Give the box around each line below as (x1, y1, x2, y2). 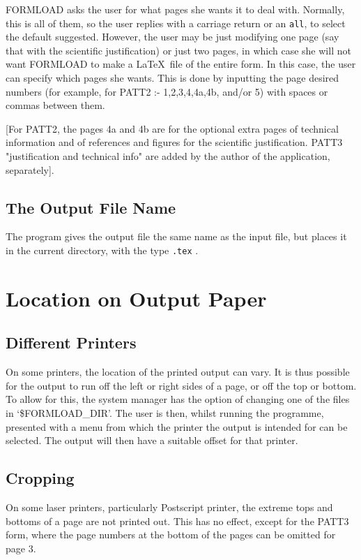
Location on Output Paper (6, 283, 267, 312)
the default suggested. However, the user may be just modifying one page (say (6, 29, 339, 44)
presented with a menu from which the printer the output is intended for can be (6, 419, 348, 434)
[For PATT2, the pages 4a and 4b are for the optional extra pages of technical (6, 121, 339, 135)
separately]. (6, 162, 54, 177)
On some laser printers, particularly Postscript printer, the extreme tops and (6, 499, 333, 514)
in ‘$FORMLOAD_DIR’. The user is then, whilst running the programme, (6, 406, 324, 420)
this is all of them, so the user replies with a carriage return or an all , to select (6, 15, 346, 30)
